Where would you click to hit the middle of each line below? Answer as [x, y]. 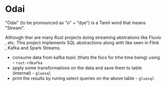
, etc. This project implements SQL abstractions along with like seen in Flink [82, 42]
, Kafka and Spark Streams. [33, 48]
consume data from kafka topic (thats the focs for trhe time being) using [86, 57]
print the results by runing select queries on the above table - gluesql [83, 78]
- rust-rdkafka [28, 62]
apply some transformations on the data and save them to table [77, 68]
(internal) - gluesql [31, 73]
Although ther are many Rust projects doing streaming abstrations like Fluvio [83, 37]
